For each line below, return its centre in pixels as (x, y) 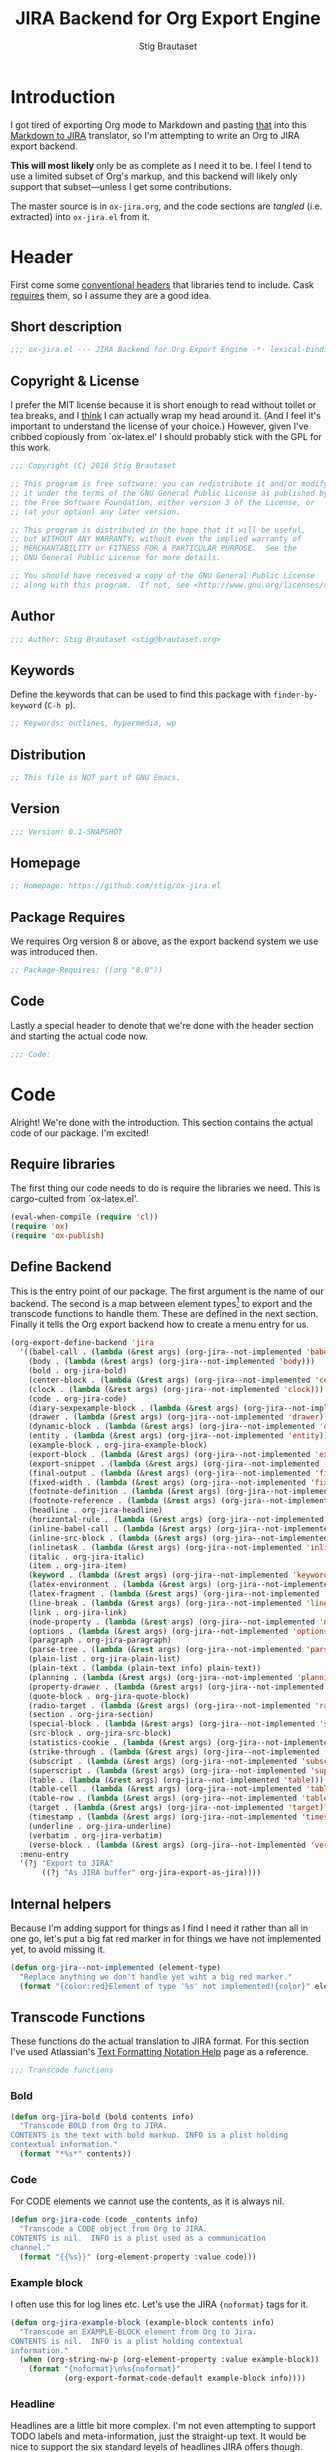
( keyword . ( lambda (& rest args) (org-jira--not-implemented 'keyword (178, 1575)
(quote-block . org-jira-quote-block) (109, 1696)
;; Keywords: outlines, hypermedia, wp (93, 723)
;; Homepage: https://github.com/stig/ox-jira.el (116, 886)
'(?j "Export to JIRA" (66, 1863)
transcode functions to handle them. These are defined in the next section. (164, 1314)
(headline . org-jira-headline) (95, 1510)
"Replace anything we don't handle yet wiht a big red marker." (156, 1977)
